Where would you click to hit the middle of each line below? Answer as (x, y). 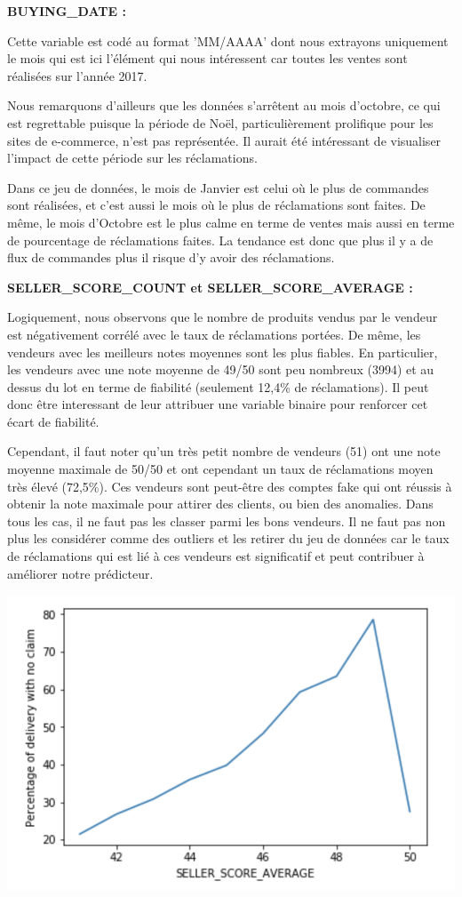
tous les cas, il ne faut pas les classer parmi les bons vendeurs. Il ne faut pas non (227, 521)
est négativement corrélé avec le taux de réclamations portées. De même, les (214, 334)
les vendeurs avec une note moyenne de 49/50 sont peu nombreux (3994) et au (221, 369)
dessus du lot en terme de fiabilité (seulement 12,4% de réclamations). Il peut (218, 386)
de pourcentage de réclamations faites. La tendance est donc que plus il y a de (220, 240)
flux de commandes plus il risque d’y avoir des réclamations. (171, 257)
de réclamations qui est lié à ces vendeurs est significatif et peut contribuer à (216, 556)
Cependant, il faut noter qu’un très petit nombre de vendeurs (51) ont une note (224, 451)
